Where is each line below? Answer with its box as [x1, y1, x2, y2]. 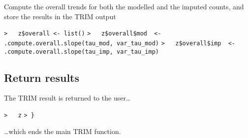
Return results [4, 69, 80, 85]
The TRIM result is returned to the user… [4, 93, 131, 103]
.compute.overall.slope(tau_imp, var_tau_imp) [4, 48, 159, 55]
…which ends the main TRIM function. [4, 126, 121, 136]
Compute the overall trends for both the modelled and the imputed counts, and [4, 1, 244, 11]
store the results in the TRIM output [4, 11, 116, 21]
